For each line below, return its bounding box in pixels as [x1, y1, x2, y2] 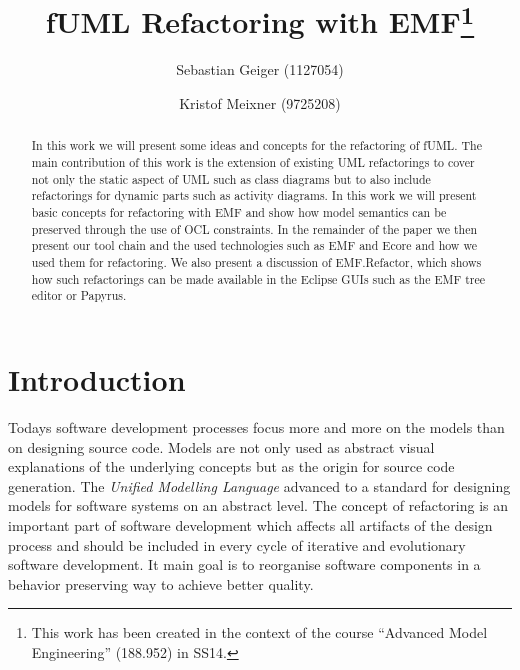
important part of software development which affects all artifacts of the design [8, 514, 493, 535]
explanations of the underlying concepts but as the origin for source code [8, 456, 455, 477]
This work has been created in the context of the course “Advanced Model [31, 622, 488, 643]
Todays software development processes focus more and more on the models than [8, 416, 505, 437]
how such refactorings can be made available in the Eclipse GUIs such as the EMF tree [31, 270, 485, 287]
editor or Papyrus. [31, 287, 127, 304]
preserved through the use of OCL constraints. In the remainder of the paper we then [31, 220, 478, 237]
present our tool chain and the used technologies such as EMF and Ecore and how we [31, 237, 477, 254]
